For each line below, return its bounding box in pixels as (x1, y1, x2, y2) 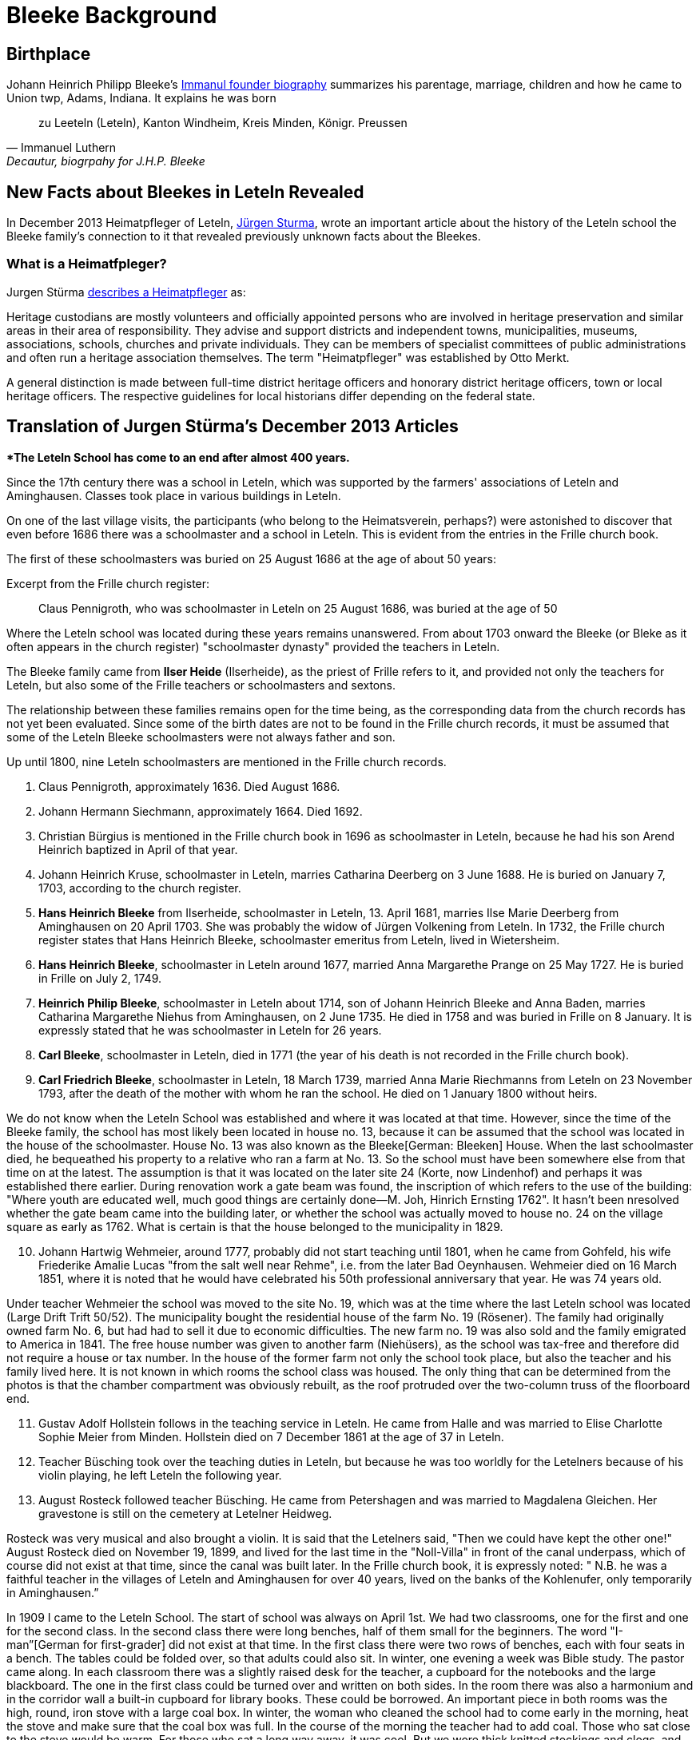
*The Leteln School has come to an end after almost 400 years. (6, 450, 350, 464)
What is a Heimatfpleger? (6, 256, 167, 272)
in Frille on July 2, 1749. (38, 971, 161, 985)
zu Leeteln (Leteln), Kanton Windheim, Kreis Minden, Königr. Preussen (38, 116, 408, 130)
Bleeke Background (6, 2, 217, 29)
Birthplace (6, 43, 91, 64)
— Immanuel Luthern (6, 141, 117, 155)
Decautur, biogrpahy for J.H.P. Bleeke (6, 154, 205, 169)
